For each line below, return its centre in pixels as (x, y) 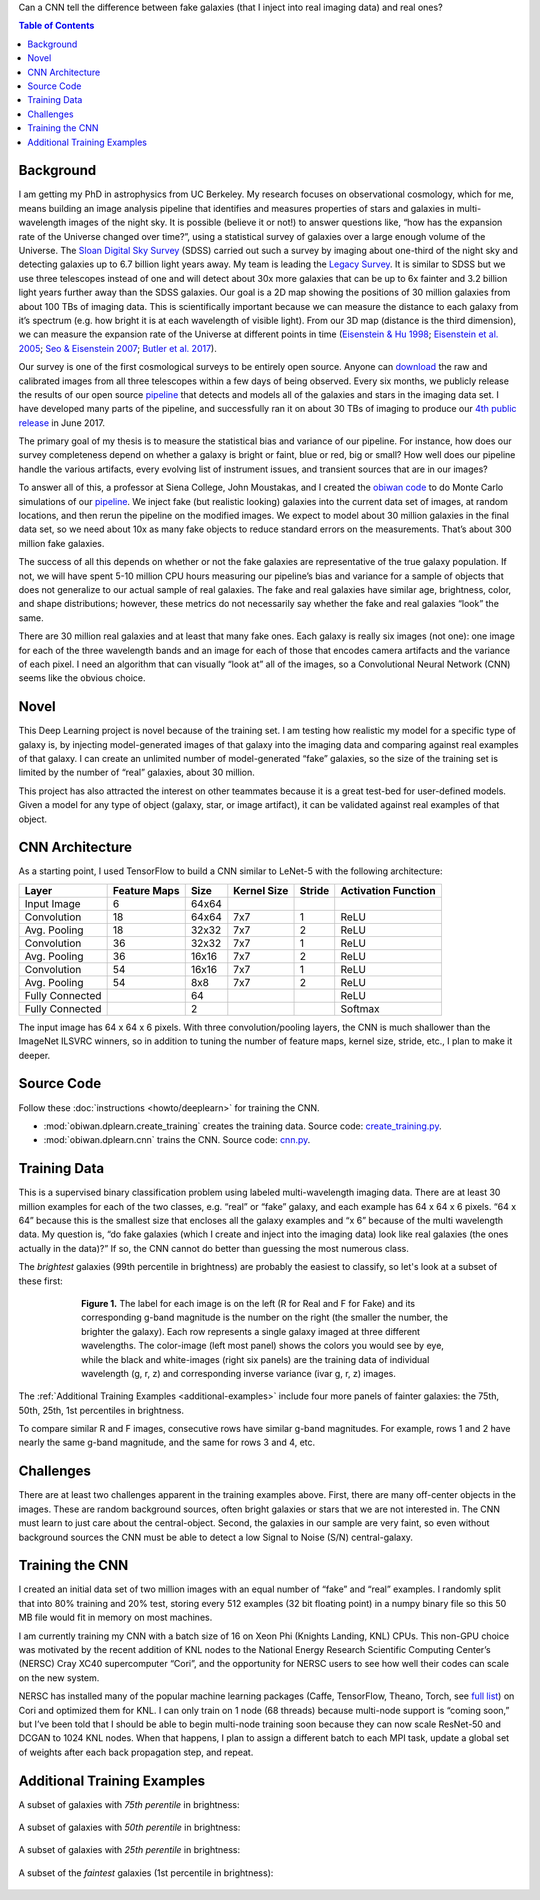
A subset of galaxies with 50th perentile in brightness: (129, 1827)
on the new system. (59, 1677)
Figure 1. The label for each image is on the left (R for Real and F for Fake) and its (248, 1303)
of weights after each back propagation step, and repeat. (136, 1752)
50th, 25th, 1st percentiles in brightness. (101, 1410)
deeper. (34, 1055)
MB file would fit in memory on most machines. (115, 1617)
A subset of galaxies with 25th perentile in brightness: (129, 1850)
